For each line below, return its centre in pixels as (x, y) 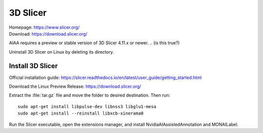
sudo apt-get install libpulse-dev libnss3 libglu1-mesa (87, 106)
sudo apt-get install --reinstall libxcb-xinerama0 (81, 114)
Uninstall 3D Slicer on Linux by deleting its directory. (61, 52)
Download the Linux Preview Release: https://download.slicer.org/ (75, 86)
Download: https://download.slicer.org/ (48, 34)
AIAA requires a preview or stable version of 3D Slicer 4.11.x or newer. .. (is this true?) (94, 43)
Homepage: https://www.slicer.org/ (44, 27)
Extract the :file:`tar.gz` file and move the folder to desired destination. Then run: (90, 95)
